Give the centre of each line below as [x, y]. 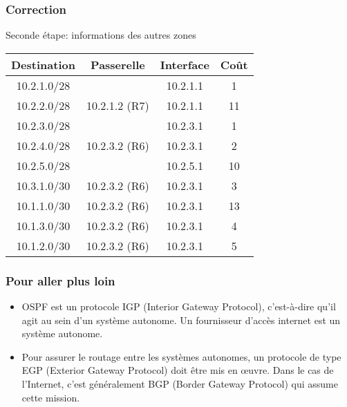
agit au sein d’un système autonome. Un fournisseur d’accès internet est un [181, 320]
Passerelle [118, 64]
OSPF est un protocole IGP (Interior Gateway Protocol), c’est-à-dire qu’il [179, 306]
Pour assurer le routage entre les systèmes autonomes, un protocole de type [181, 356]
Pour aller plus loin [60, 280]
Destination [43, 64]
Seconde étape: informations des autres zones [101, 35]
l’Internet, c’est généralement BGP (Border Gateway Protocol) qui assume [180, 384]
